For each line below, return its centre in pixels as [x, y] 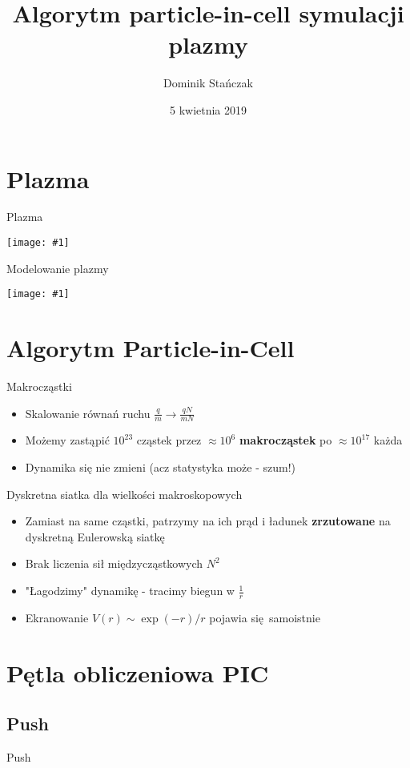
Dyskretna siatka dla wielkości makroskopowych [125, 494]
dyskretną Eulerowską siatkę [95, 536]
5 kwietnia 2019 [208, 109]
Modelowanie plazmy [58, 268]
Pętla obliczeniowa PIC [138, 672]
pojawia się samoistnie [265, 617]
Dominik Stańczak [208, 83]
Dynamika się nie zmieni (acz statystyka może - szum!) [160, 467]
